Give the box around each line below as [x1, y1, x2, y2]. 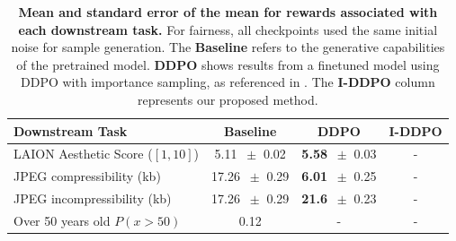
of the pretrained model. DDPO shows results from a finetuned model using [16, 55, 440, 73]
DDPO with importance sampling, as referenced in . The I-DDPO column [21, 73, 435, 91]
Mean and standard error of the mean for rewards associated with [18, 3, 438, 21]
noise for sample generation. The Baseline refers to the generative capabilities [11, 38, 445, 56]
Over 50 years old [13, 211, 111, 229]
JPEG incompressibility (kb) [13, 189, 172, 208]
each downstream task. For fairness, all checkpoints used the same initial [18, 20, 438, 39]
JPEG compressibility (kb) [13, 167, 161, 185]
